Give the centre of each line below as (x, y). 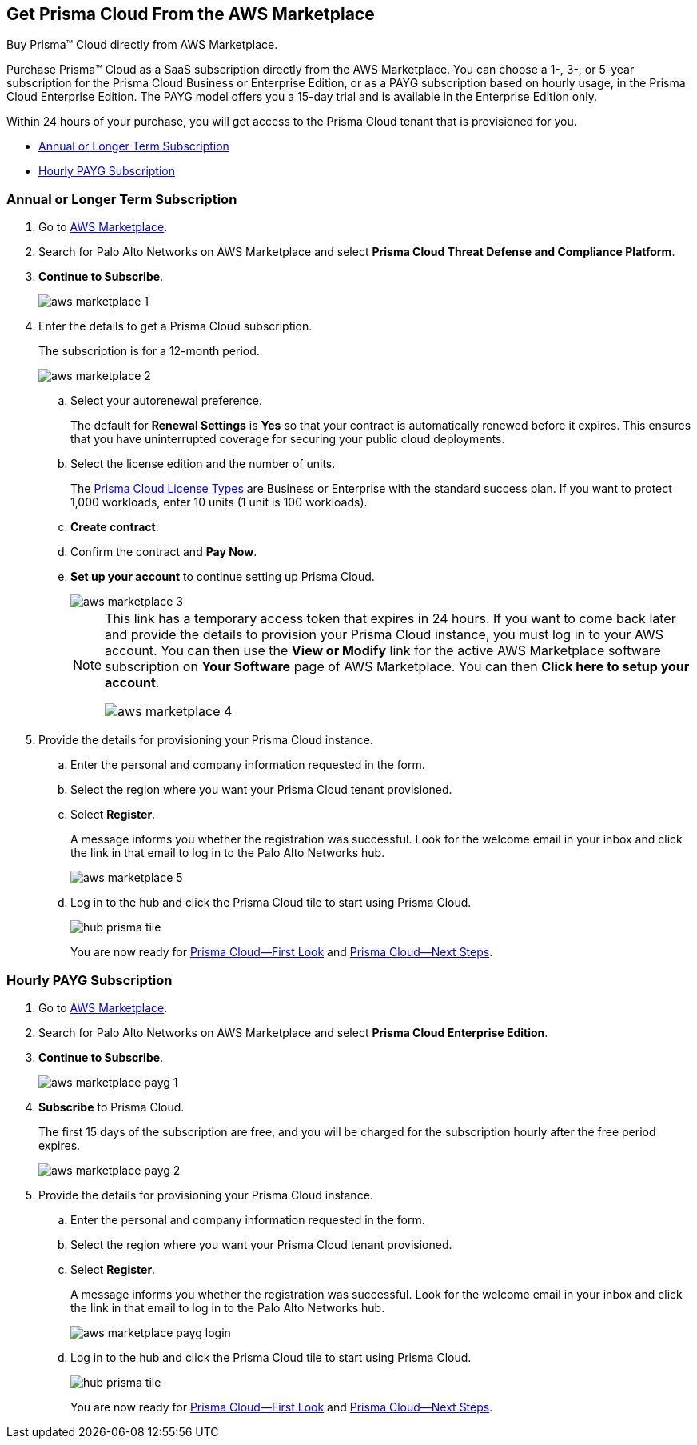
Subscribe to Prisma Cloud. (112, 1107)
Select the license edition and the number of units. (203, 464)
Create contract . (115, 527)
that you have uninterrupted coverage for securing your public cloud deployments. (288, 439)
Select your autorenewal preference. (167, 401)
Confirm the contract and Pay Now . (164, 552)
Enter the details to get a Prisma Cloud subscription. (175, 326)
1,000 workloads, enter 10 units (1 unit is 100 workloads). (219, 502)
